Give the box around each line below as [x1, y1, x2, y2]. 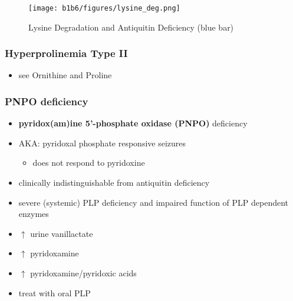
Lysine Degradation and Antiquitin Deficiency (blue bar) [28, 21, 234, 33]
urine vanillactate [30, 227, 93, 239]
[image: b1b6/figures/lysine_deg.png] [28, 4, 180, 12]
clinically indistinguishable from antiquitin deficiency [18, 176, 210, 189]
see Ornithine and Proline [18, 69, 112, 81]
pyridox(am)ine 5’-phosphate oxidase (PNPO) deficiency [18, 117, 248, 129]
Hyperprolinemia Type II [5, 46, 128, 61]
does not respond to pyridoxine [32, 156, 145, 169]
